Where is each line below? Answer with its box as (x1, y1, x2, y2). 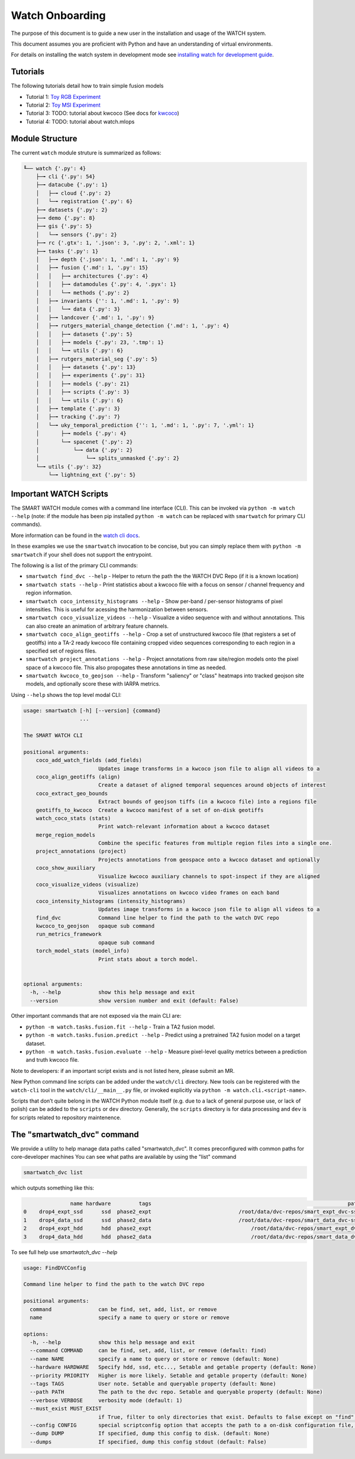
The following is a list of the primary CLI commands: (11, 561, 138, 568)
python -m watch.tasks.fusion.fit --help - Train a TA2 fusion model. (25, 1023, 215, 1030)
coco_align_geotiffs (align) (35, 773, 121, 780)
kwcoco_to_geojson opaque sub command (35, 923, 155, 929)
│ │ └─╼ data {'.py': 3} (35, 306, 121, 313)
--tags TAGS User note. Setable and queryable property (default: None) (30, 1380, 276, 1387)
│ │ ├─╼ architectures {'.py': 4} (35, 272, 149, 279)
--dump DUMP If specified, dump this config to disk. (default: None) (30, 1430, 270, 1437)
